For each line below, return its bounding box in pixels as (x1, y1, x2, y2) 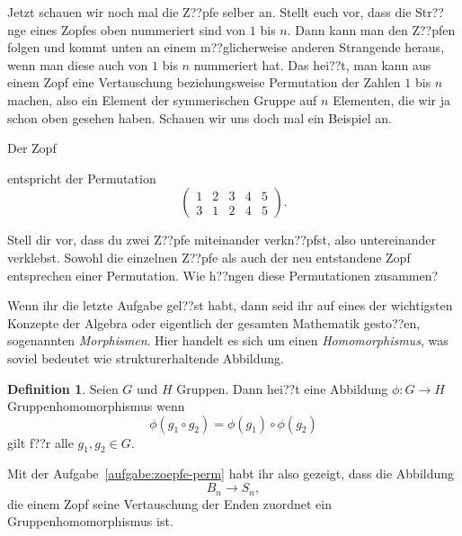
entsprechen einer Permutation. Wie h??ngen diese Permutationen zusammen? (7, 265, 439, 284)
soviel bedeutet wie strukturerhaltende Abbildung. (7, 348, 284, 367)
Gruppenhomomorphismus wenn (7, 397, 185, 415)
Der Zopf (7, 138, 57, 157)
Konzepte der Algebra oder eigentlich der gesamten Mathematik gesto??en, (7, 313, 421, 332)
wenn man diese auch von (7, 55, 148, 74)
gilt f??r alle (7, 433, 74, 451)
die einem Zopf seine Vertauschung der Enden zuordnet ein (7, 494, 332, 513)
